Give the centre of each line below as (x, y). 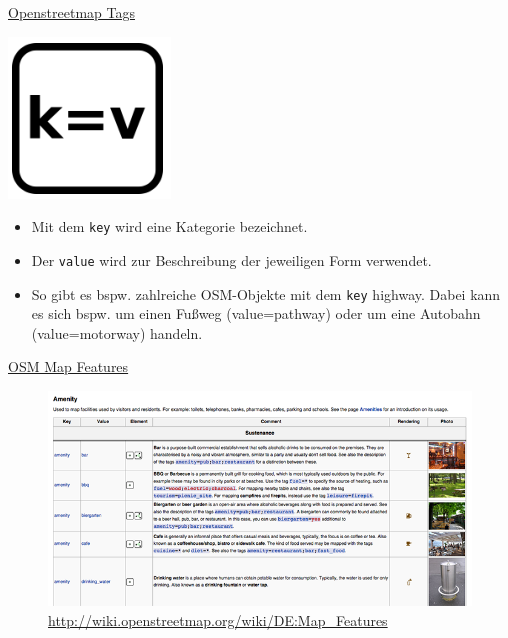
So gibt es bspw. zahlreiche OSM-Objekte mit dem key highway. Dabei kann (266, 293)
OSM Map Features (68, 366)
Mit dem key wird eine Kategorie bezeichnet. (169, 226)
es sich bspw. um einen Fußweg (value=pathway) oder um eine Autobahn (256, 313)
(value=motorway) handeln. (117, 332)
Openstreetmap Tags (71, 12)
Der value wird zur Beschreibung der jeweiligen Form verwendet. (231, 259)
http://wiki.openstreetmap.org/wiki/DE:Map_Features (218, 619)
